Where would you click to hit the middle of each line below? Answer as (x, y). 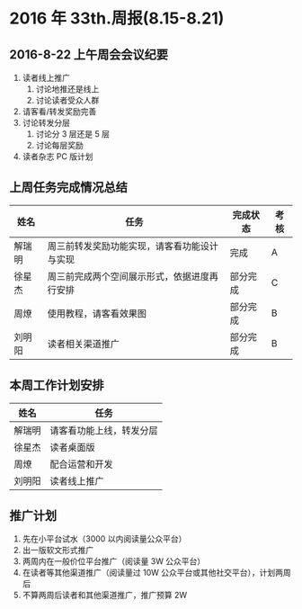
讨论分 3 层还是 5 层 (73, 134)
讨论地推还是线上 (67, 89)
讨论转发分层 (46, 123)
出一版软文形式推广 (58, 551)
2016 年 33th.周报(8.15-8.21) (117, 18)
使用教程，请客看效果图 (97, 313)
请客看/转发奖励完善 (59, 112)
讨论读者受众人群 (67, 100)
